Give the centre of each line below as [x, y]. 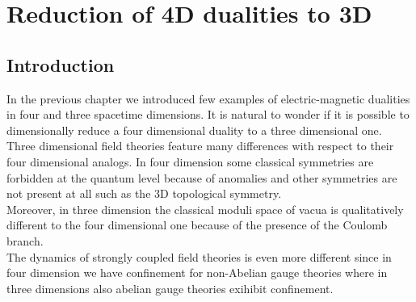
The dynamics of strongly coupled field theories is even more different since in [199, 256]
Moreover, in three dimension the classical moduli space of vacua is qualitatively [205, 209]
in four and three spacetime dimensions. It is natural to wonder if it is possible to [208, 114]
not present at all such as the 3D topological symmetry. [144, 193]
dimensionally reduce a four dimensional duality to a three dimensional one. [194, 130]
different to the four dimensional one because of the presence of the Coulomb [197, 225]
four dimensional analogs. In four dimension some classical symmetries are [190, 161]
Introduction [61, 64]
